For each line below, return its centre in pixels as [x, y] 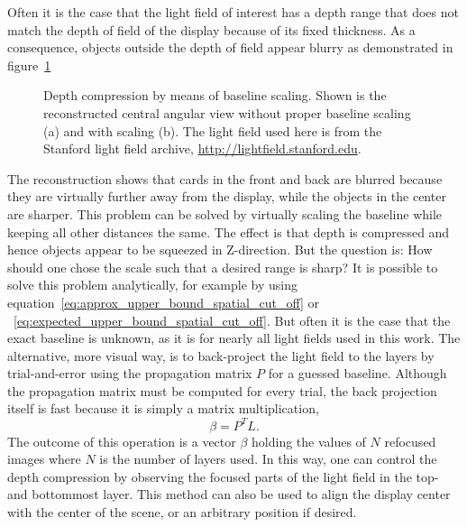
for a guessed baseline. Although [357, 373]
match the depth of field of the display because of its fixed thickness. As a [211, 29]
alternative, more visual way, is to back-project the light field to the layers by [221, 355]
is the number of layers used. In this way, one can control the [268, 459]
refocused [410, 441]
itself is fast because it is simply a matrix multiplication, [163, 408]
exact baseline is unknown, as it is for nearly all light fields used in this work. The [234, 338]
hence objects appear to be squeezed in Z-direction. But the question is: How [220, 250]
